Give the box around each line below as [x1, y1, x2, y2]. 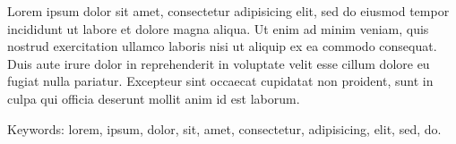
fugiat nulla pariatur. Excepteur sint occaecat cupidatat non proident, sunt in [7, 72, 434, 90]
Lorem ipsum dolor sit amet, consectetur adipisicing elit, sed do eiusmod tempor [7, 2, 450, 20]
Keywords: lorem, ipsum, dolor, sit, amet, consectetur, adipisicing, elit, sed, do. [7, 119, 442, 138]
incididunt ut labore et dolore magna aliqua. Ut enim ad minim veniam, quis [7, 19, 429, 38]
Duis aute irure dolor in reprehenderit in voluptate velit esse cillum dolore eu [7, 54, 430, 72]
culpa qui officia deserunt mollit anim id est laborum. [7, 89, 300, 107]
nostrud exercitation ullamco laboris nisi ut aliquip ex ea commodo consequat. [7, 37, 437, 55]
